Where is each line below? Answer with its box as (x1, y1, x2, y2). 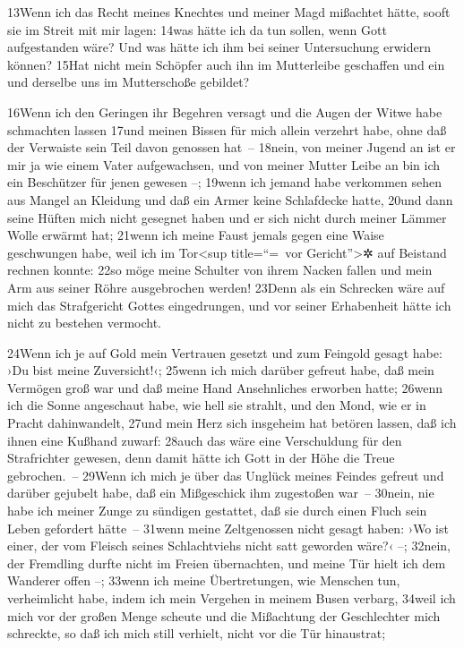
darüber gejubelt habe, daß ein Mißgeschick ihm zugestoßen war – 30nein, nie (7, 483, 434, 502)
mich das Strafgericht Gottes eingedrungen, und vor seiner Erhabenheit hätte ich (7, 295, 451, 314)
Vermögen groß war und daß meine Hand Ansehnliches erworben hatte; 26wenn (7, 378, 443, 396)
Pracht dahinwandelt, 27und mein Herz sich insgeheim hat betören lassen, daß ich (7, 414, 457, 432)
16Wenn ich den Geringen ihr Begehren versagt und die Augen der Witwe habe (7, 102, 443, 121)
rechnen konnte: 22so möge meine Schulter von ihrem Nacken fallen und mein (7, 260, 433, 279)
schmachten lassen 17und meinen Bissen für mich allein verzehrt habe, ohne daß (7, 120, 447, 139)
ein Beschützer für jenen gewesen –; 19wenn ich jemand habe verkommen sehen (7, 173, 443, 192)
